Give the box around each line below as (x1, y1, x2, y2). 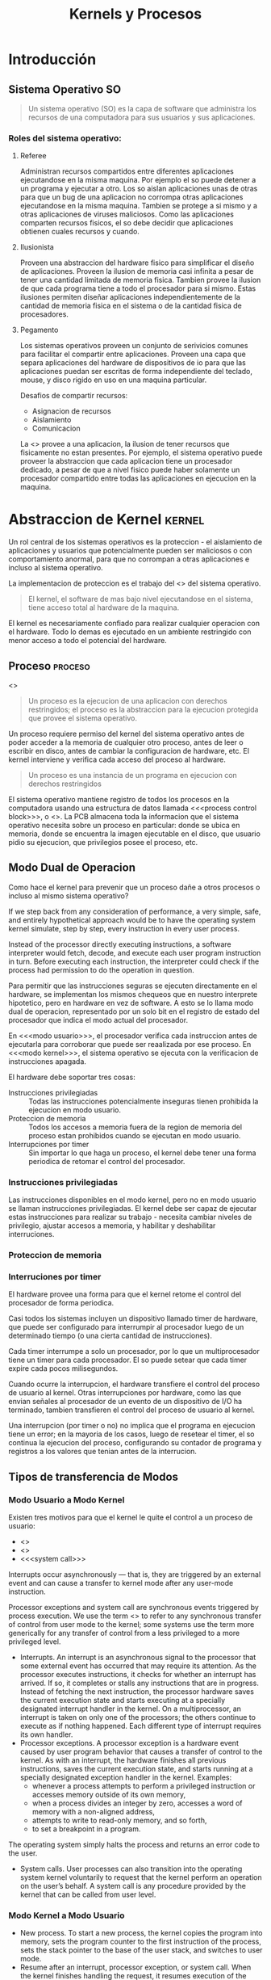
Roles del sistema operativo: (8, 132, 123, 144)
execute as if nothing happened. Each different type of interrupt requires (19, 1721, 262, 1731)
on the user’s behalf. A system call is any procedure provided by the (19, 1881, 246, 1891)
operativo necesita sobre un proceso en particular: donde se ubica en (8, 821, 240, 830)
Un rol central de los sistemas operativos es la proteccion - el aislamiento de (8, 537, 263, 547)
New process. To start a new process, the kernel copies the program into (19, 1928, 264, 1938)
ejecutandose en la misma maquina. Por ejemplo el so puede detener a (19, 175, 256, 185)
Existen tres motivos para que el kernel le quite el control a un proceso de (8, 1512, 253, 1523)
